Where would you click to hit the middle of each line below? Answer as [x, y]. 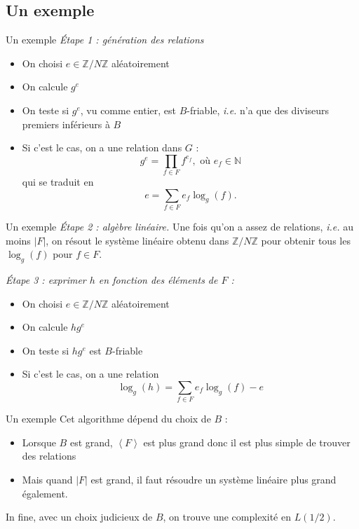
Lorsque [39, 442]
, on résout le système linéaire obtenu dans [137, 240]
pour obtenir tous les [306, 240]
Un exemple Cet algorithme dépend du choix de [108, 419]
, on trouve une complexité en [227, 517]
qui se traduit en [58, 182]
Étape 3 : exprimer [46, 280]
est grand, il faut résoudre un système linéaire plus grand [214, 480]
